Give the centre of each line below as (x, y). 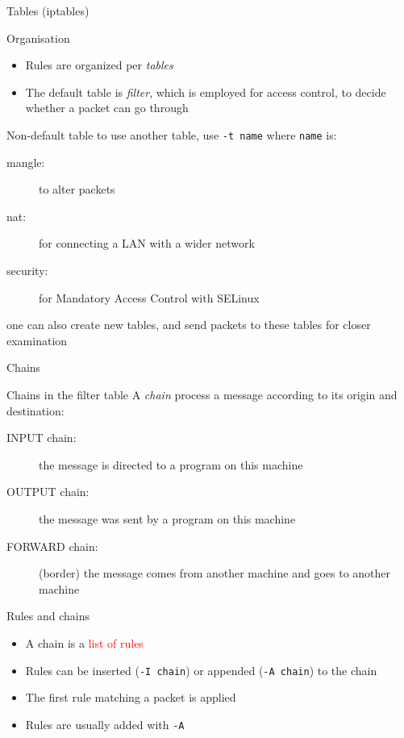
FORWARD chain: (52, 546)
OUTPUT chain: (48, 492)
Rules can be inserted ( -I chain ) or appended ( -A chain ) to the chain (201, 670)
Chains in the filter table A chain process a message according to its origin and (202, 394)
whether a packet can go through (107, 108)
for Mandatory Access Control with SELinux (149, 297)
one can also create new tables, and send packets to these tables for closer (189, 325)
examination (37, 340)
